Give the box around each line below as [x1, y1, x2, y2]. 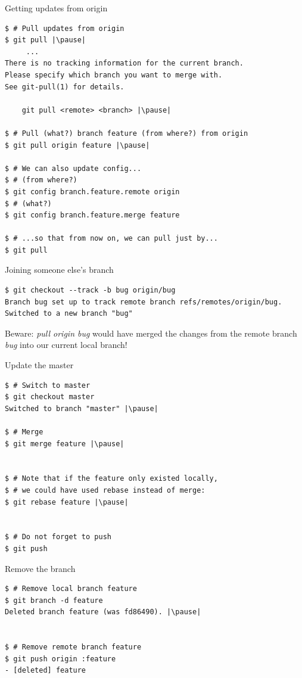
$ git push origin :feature [5, 654, 116, 663]
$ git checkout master [5, 393, 95, 402]
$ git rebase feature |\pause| [5, 497, 129, 506]
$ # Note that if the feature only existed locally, [5, 474, 218, 483]
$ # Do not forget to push [5, 533, 111, 542]
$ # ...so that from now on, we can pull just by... [5, 234, 218, 243]
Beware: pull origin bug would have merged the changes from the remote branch [5, 326, 297, 339]
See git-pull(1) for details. [5, 82, 124, 91]
